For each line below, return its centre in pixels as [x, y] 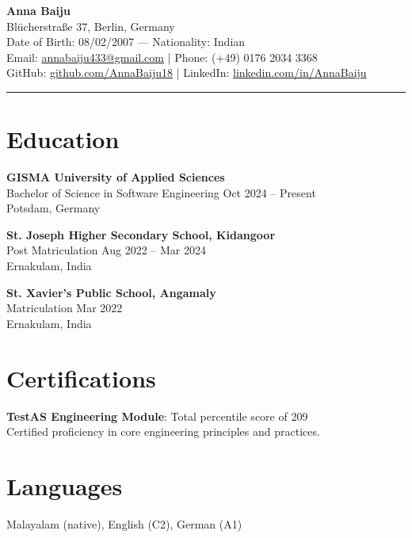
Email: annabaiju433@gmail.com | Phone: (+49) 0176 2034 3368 [162, 57]
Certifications [81, 378]
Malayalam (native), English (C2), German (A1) [124, 523]
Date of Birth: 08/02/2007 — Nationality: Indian [126, 42]
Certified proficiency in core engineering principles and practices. [163, 431]
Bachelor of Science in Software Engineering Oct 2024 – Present [161, 192]
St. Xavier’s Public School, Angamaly [111, 292]
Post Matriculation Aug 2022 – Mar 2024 [106, 250]
